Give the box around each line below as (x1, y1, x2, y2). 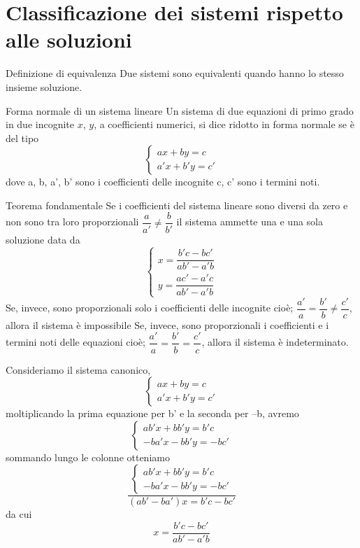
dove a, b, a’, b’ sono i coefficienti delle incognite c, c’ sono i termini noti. (6, 174, 320, 189)
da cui (6, 507, 32, 521)
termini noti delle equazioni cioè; (6, 335, 145, 349)
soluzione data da (6, 232, 80, 246)
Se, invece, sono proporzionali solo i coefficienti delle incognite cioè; (6, 300, 294, 315)
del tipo (6, 130, 39, 145)
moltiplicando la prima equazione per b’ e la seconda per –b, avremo (6, 406, 299, 421)
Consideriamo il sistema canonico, (6, 362, 151, 377)
